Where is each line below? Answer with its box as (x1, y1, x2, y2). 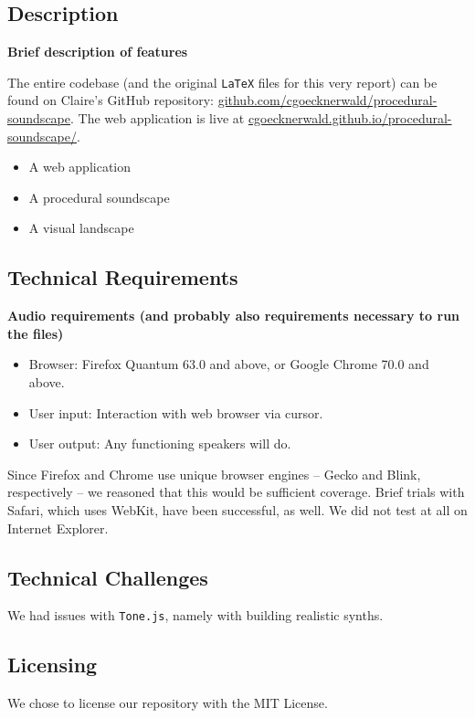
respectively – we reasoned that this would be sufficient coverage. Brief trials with (7, 482, 465, 502)
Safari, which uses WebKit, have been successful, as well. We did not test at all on (7, 500, 468, 519)
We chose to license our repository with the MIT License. (7, 693, 328, 713)
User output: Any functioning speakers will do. (28, 434, 291, 453)
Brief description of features (7, 42, 188, 61)
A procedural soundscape (28, 187, 170, 206)
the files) (7, 323, 64, 343)
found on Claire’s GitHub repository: (7, 90, 214, 110)
